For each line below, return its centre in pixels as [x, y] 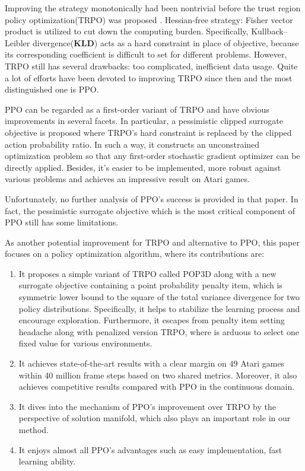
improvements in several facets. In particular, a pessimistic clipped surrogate [144, 121]
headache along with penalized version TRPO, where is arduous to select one [159, 331]
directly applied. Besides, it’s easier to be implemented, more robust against [143, 167]
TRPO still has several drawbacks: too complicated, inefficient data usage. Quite [151, 66]
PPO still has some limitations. [62, 222]
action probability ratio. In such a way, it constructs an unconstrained [132, 144]
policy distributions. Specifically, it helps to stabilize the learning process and [159, 308]
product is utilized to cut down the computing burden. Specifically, [127, 31]
